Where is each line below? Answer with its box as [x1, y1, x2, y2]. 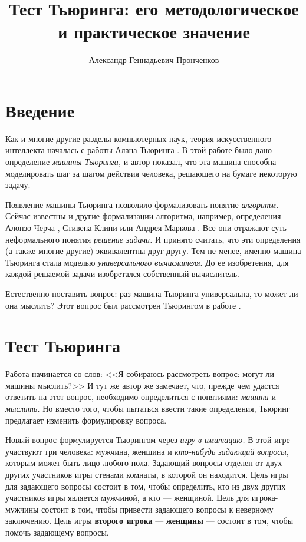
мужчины [5, 503, 39, 515]
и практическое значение [58, 19, 250, 44]
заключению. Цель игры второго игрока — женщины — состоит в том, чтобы [5, 514, 294, 527]
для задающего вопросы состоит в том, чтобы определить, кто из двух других [5, 480, 286, 492]
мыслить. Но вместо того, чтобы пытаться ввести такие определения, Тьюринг [5, 402, 290, 415]
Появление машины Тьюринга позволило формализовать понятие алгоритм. [5, 198, 279, 210]
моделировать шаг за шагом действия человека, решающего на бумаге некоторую [5, 167, 297, 179]
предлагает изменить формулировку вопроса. [5, 414, 167, 426]
